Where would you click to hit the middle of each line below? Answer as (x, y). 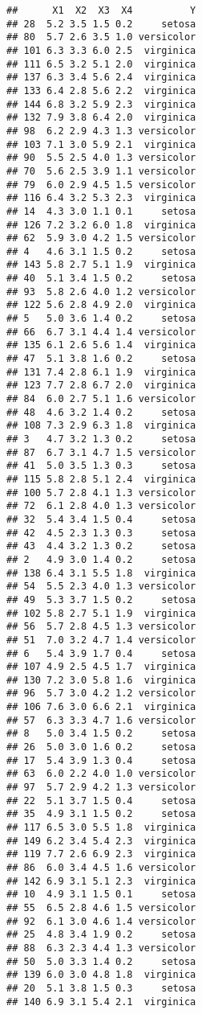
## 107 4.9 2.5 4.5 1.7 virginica (101, 667)
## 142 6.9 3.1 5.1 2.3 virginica (101, 881)
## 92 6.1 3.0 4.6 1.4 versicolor (101, 921)
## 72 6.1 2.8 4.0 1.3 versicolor (101, 506)
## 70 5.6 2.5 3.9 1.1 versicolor (101, 171)
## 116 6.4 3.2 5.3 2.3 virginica (101, 198)
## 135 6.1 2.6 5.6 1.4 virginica (101, 345)
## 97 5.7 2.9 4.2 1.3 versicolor (101, 788)
